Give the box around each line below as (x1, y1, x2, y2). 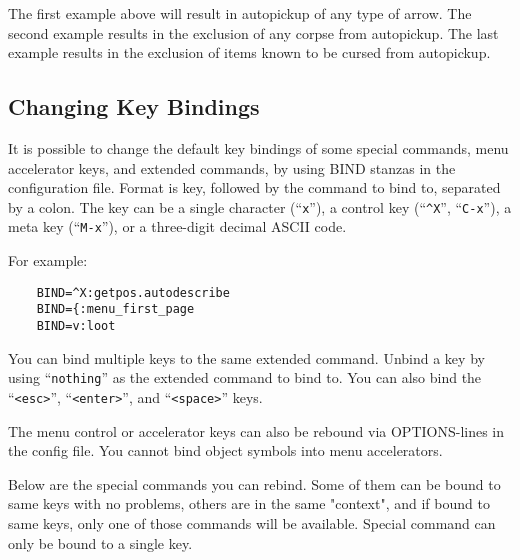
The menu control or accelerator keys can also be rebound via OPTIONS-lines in (8, 420, 505, 441)
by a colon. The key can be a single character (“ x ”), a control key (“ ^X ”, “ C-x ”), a (8, 196, 512, 217)
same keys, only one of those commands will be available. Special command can (8, 512, 496, 533)
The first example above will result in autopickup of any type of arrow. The (8, 3, 472, 23)
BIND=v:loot (36, 318, 116, 333)
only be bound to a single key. (8, 532, 193, 553)
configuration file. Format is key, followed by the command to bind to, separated (8, 177, 501, 198)
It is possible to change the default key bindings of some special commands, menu (8, 137, 509, 158)
